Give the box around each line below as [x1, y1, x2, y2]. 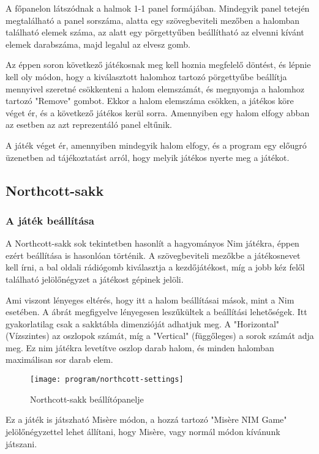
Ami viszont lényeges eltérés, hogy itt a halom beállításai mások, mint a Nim [6, 293, 295, 306]
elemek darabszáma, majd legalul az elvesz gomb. [6, 37, 190, 50]
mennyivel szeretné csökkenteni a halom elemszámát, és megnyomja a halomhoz [6, 82, 304, 95]
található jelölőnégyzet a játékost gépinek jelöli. [6, 272, 184, 285]
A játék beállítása [6, 212, 94, 228]
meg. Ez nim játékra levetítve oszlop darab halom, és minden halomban [6, 341, 274, 354]
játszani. [6, 437, 37, 450]
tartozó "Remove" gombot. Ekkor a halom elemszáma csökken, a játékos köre [6, 94, 294, 107]
